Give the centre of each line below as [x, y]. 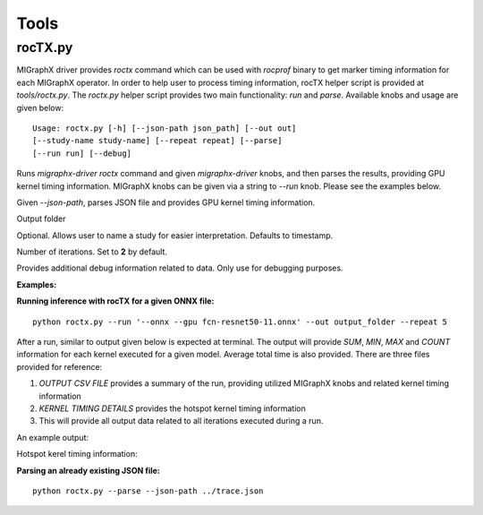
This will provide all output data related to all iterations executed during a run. [181, 421]
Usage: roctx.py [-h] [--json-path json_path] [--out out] [165, 128]
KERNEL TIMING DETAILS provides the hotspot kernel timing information [172, 408]
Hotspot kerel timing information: [77, 454]
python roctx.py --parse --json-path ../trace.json [148, 491]
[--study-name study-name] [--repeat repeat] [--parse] [157, 141]
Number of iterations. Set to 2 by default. [92, 252]
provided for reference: [59, 366]
